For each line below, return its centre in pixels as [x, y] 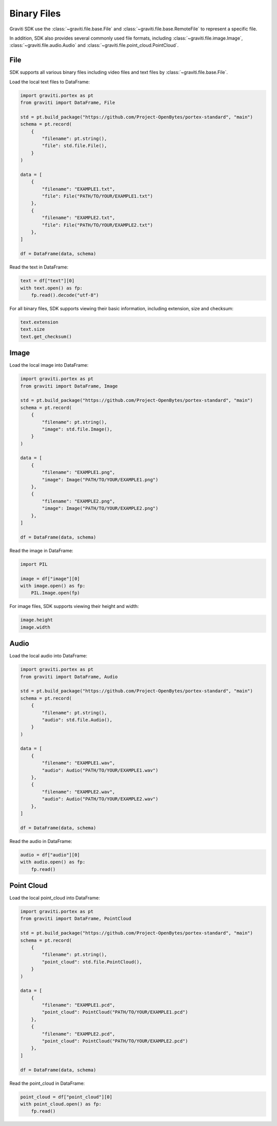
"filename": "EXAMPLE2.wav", [78, 792]
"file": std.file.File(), [74, 146]
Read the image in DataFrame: [42, 550]
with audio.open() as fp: [53, 862]
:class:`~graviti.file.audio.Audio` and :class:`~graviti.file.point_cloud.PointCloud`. [94, 45]
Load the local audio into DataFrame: [48, 656]
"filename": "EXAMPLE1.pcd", [78, 1005]
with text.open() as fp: [52, 288]
